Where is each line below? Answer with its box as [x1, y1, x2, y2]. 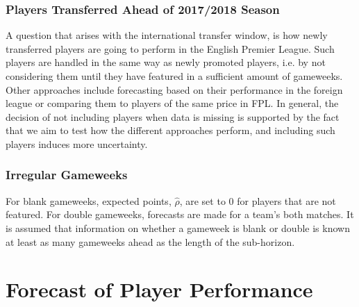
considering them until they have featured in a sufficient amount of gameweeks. [6, 69, 343, 83]
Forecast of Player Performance [6, 275, 313, 304]
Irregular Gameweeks [6, 166, 128, 183]
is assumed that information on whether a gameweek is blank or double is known [6, 220, 350, 235]
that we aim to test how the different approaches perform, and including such [6, 123, 335, 138]
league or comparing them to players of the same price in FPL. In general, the [6, 96, 339, 110]
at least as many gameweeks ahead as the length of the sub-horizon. [6, 234, 295, 249]
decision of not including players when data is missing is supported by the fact [6, 109, 340, 124]
